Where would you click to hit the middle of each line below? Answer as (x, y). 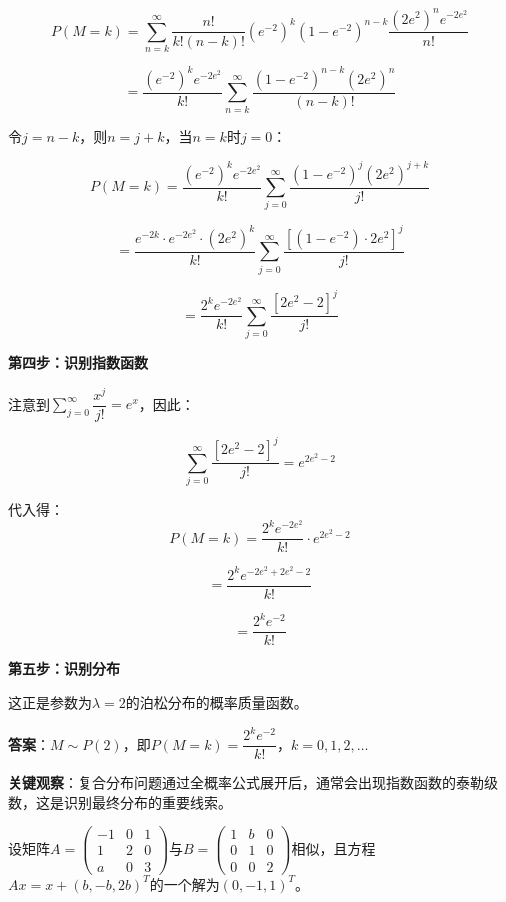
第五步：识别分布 (64, 668)
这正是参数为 (50, 702)
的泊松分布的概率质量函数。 (216, 702)
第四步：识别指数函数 (78, 361)
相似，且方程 (333, 847)
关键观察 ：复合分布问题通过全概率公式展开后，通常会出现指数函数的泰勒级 (253, 782)
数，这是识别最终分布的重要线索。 (120, 801)
